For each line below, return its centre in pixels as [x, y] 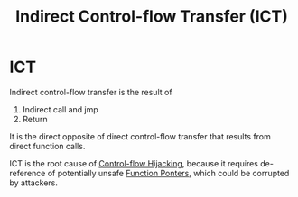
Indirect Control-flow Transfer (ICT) [152, 17]
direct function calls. [47, 146]
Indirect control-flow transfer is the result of [91, 92]
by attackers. [34, 183]
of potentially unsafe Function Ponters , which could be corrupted [168, 173]
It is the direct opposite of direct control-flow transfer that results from [140, 136]
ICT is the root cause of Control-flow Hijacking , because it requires [134, 163]
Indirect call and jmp [61, 109]
